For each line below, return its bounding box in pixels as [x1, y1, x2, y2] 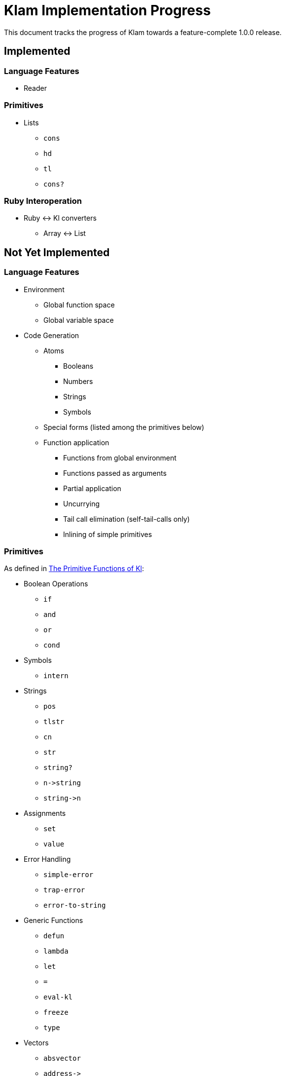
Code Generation [24, 331, 79, 340]
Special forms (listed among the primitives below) [43, 423, 205, 431]
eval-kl [43, 993, 73, 1001]
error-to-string [43, 901, 106, 910]
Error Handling [24, 855, 71, 864]
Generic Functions [24, 916, 83, 925]
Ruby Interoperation [4, 196, 82, 206]
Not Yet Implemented [4, 246, 110, 259]
